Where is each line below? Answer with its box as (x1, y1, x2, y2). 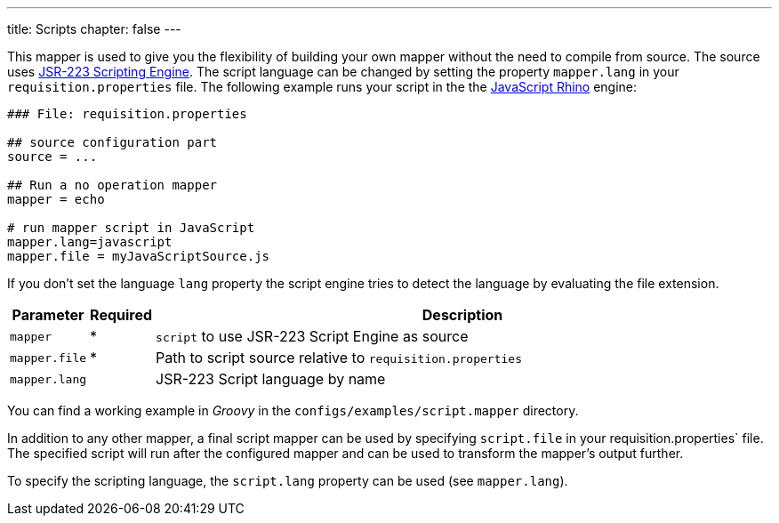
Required (90, 306, 153, 324)
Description (422, 306, 503, 324)
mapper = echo (7, 192, 105, 206)
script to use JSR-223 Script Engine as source (156, 327, 469, 345)
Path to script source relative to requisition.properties (156, 349, 522, 366)
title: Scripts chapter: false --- (7, 21, 181, 36)
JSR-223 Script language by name (156, 370, 386, 388)
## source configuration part (7, 135, 218, 149)
